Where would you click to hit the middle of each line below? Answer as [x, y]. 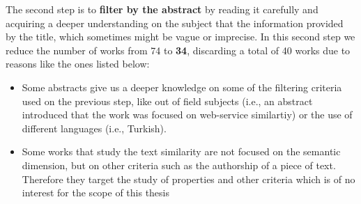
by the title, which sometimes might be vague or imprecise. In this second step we [180, 37]
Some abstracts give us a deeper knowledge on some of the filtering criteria [182, 87]
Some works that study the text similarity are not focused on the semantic [181, 151]
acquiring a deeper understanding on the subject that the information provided [175, 23]
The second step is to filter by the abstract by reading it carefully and [162, 9]
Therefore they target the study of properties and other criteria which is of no [189, 179]
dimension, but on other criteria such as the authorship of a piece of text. [179, 165]
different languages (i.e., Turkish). [94, 128]
